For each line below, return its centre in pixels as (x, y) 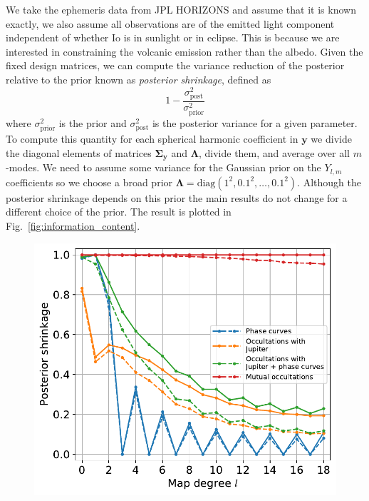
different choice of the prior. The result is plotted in (119, 212)
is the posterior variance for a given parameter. (255, 122)
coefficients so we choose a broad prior (89, 182)
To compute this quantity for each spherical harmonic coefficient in (152, 139)
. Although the (329, 182)
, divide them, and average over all (274, 152)
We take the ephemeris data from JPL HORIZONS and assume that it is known (181, 9)
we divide (331, 139)
